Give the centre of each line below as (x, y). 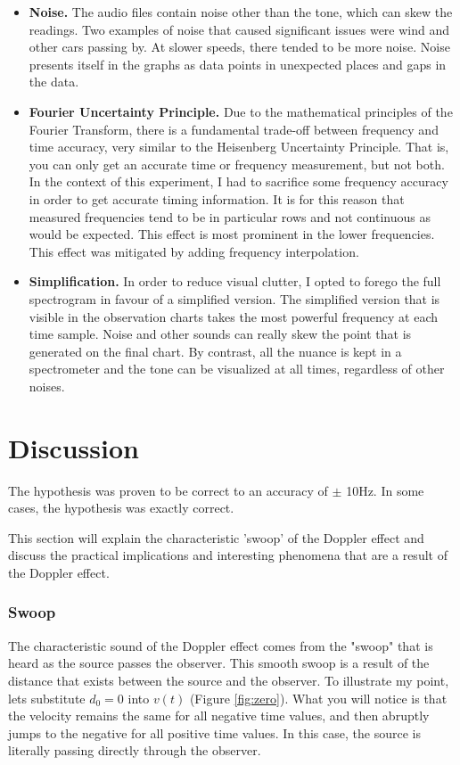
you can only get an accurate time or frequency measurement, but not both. (237, 164)
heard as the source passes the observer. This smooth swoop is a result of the (219, 663)
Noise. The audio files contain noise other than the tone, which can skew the (241, 12)
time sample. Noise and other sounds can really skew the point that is (220, 334)
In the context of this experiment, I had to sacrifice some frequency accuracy (238, 181)
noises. (47, 386)
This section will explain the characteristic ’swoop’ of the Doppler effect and (216, 537)
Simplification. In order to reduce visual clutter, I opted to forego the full (235, 281)
